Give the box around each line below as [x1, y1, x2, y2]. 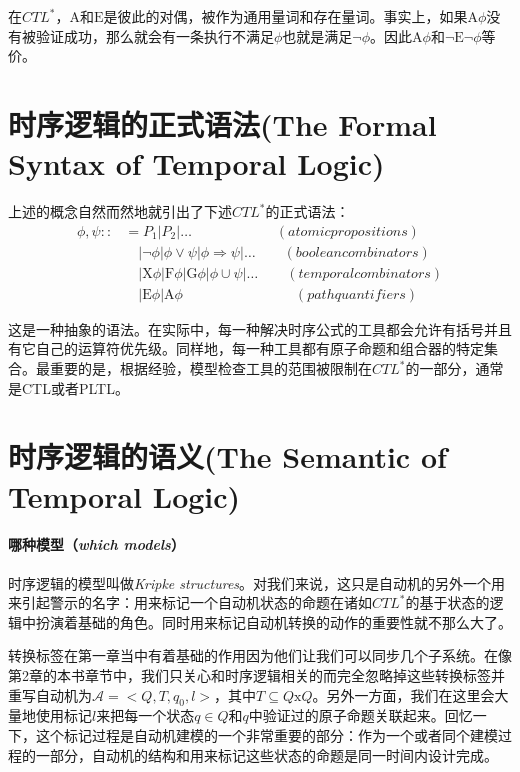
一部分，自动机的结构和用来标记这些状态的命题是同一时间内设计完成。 [35, 744, 498, 765]
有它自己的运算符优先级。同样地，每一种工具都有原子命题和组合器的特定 [8, 338, 484, 359]
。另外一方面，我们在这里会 [312, 684, 495, 705]
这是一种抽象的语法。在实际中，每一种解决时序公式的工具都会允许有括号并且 [8, 318, 512, 339]
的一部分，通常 [405, 358, 504, 378]
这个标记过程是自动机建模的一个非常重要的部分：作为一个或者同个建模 [35, 724, 498, 745]
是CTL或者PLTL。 [8, 377, 129, 398]
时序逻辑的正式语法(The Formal [8, 103, 437, 144]
